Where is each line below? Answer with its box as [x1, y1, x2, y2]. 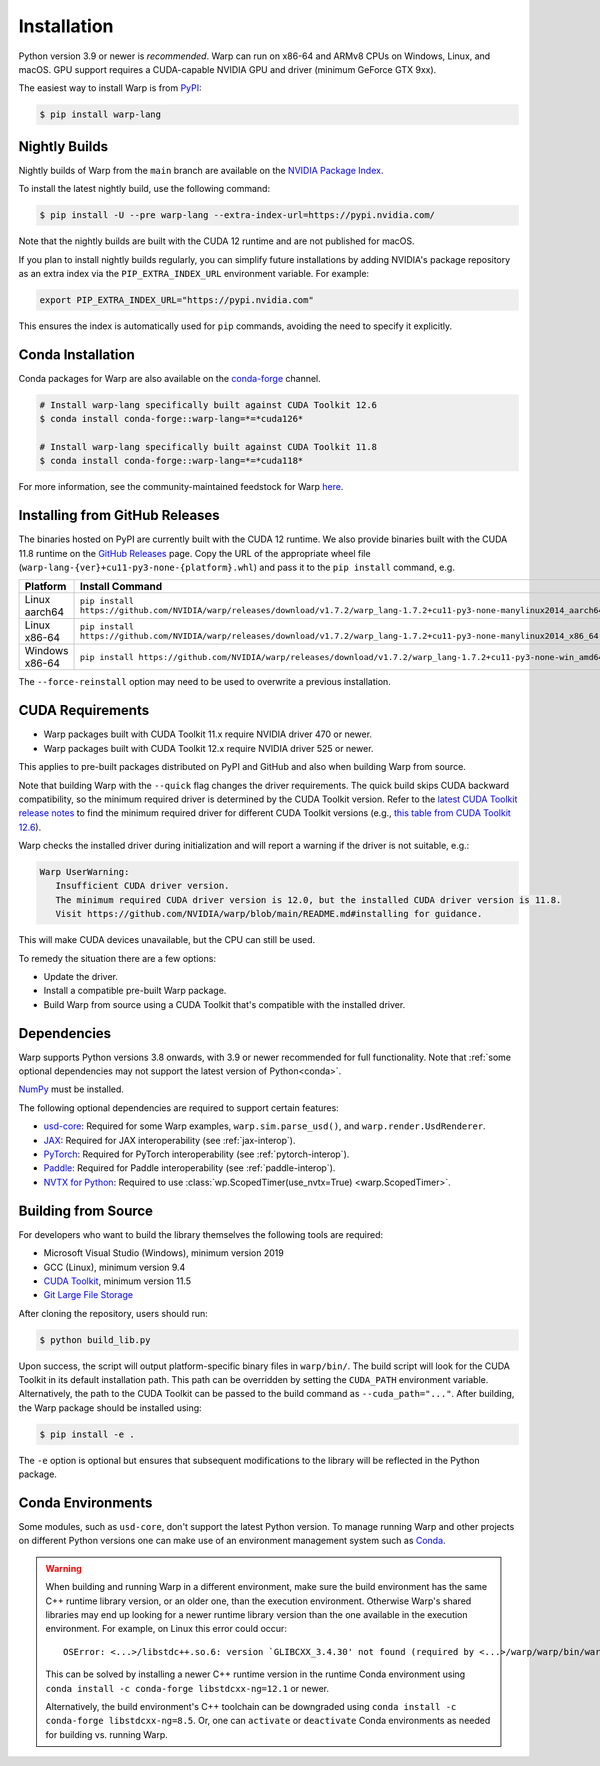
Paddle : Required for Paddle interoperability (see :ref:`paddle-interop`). [43, 1162, 336, 1174]
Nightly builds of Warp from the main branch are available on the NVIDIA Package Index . [18, 164, 384, 176]
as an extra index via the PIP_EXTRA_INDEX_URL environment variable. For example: [18, 267, 370, 279]
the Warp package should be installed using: [18, 1401, 202, 1414]
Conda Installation [18, 346, 135, 363]
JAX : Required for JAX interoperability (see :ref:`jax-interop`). [43, 1134, 296, 1146]
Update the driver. [43, 971, 119, 982]
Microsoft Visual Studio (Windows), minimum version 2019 [43, 1247, 284, 1259]
